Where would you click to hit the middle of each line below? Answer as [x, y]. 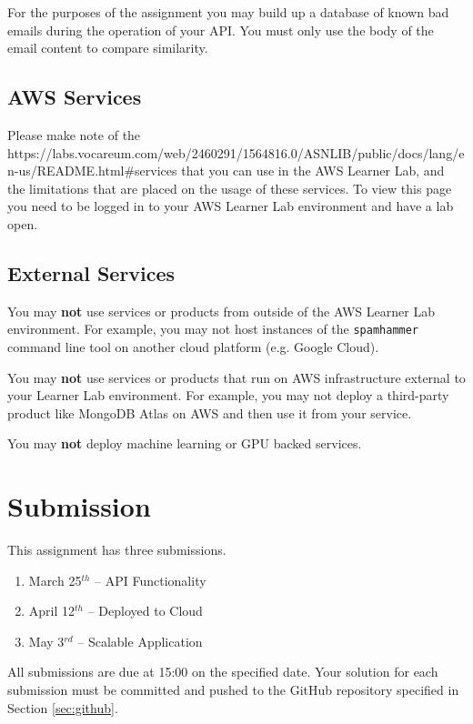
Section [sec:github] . [63, 707]
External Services [91, 272]
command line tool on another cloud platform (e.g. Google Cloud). [193, 347]
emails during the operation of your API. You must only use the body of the [221, 30]
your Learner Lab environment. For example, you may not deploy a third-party [228, 395]
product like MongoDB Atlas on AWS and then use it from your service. [210, 412]
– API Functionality [151, 580]
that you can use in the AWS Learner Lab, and [313, 171]
